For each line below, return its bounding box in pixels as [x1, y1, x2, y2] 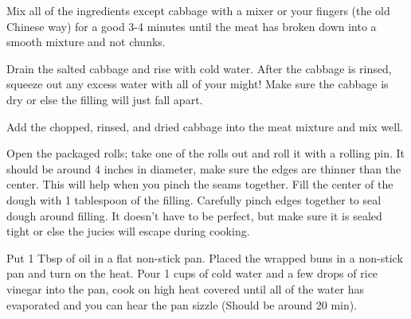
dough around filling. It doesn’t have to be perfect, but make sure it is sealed [6, 207, 382, 224]
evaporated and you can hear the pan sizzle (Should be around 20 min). [6, 296, 358, 313]
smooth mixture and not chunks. [6, 33, 166, 50]
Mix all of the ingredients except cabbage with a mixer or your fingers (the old [6, 2, 390, 18]
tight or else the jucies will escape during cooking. [6, 223, 250, 239]
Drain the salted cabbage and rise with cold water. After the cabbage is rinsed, [6, 60, 392, 76]
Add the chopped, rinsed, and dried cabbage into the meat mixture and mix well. [6, 118, 403, 134]
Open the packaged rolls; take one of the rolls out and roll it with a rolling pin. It [6, 145, 405, 161]
